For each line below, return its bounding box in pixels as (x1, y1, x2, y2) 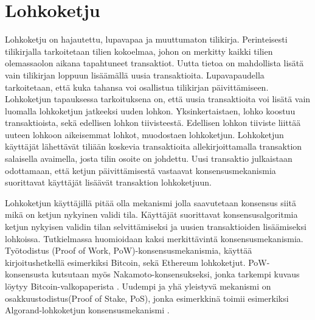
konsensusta (5, 268, 49, 280)
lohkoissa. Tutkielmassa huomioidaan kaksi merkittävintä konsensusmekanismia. (5, 232, 303, 245)
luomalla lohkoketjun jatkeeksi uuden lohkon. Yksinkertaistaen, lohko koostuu (5, 104, 296, 117)
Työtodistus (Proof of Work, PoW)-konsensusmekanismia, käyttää (5, 244, 252, 257)
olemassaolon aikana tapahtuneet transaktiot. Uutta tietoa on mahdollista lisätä (5, 57, 304, 69)
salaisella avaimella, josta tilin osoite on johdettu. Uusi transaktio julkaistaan (5, 152, 292, 165)
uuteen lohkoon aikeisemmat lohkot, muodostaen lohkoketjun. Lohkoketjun (5, 128, 284, 141)
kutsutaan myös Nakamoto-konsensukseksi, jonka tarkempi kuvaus (52, 268, 300, 280)
